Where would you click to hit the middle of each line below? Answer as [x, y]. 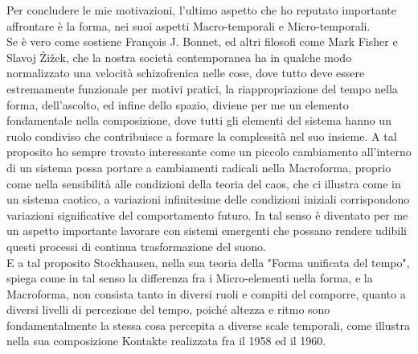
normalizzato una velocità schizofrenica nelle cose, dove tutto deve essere [186, 73]
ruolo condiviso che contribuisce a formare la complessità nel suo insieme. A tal [202, 136]
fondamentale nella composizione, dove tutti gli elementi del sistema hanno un [199, 120]
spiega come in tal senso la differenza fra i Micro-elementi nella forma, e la [190, 278]
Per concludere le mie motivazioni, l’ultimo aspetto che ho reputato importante [201, 10]
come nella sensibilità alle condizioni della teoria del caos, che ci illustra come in [204, 183]
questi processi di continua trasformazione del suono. [136, 246]
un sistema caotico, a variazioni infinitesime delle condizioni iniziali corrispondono [208, 199]
